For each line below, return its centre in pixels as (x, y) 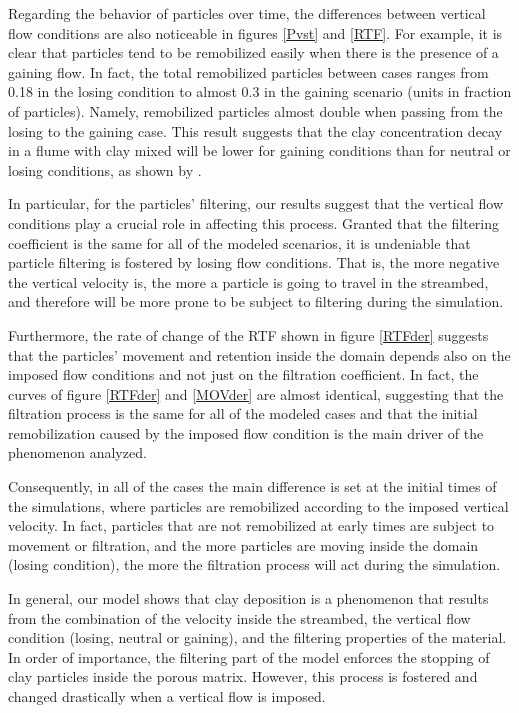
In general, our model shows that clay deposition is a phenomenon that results (248, 598)
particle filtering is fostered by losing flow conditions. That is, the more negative (254, 262)
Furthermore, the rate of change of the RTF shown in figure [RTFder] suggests (248, 334)
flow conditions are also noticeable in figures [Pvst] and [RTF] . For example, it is (255, 32)
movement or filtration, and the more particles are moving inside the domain (243, 544)
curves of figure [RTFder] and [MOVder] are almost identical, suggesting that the (256, 393)
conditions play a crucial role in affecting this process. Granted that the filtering (254, 222)
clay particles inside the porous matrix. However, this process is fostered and (243, 676)
